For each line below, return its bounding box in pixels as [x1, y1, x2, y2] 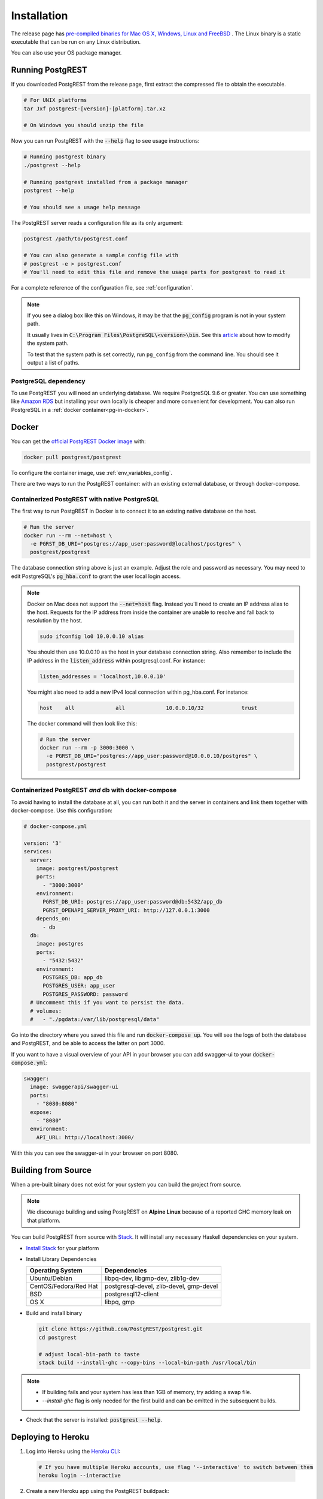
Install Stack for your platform [26, 1244, 99, 1251]
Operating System [29, 1266, 83, 1275]
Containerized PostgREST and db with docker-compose [11, 786, 177, 794]
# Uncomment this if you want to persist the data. [30, 999, 185, 1006]
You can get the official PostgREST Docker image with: [11, 438, 146, 445]
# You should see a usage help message [23, 204, 141, 210]
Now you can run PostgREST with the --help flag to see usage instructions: [11, 137, 200, 145]
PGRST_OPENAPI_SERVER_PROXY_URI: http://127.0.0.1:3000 [42, 907, 210, 914]
